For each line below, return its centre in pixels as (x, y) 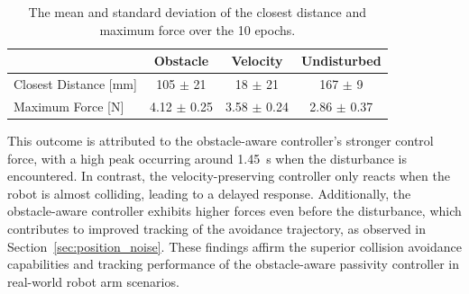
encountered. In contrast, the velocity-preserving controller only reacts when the (229, 176)
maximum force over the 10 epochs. (198, 29)
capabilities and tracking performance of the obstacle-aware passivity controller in (234, 264)
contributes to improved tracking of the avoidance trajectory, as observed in (217, 228)
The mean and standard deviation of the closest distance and (198, 12)
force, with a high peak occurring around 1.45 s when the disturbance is (207, 158)
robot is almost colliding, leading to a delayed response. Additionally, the (209, 193)
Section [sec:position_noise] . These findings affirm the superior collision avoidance (234, 246)
